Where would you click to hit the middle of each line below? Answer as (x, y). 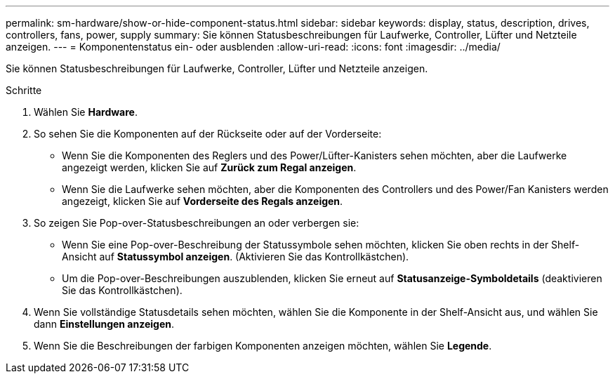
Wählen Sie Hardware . (86, 112)
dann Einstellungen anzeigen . (104, 324)
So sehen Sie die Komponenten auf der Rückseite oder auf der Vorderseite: (208, 134)
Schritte (24, 90)
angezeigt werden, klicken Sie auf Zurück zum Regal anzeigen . (209, 167)
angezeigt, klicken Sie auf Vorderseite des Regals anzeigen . (203, 201)
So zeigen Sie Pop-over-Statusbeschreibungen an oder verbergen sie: (197, 223)
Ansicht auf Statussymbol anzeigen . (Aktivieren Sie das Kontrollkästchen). (236, 257)
